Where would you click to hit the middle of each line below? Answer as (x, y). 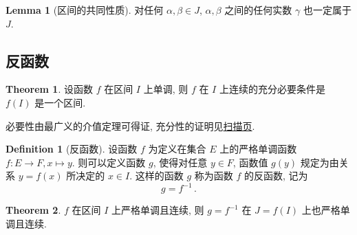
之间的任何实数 (258, 10)
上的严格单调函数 (258, 149)
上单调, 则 (166, 89)
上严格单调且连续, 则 (158, 210)
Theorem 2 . (33, 210)
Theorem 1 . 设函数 (49, 89)
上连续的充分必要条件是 (272, 89)
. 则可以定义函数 (109, 162)
